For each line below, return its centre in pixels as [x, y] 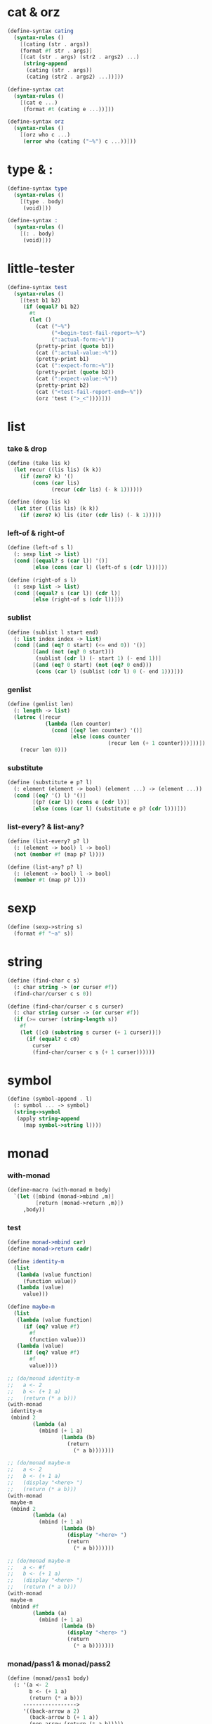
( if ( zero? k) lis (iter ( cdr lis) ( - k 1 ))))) [91, 515]
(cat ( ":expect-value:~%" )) [77, 379]
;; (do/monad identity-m [44, 1378]
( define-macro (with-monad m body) [59, 1190]
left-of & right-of [36, 533]
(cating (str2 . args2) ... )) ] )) [75, 77]
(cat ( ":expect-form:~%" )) [75, 366]
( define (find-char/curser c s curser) [66, 1007]
